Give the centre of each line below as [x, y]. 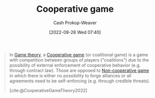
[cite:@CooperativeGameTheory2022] [48, 90]
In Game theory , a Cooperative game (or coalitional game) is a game [79, 55]
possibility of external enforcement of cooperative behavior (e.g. [75, 65]
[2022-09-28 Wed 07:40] [75, 32]
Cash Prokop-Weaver [75, 23]
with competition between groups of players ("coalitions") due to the [79, 60]
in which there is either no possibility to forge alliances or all [70, 75]
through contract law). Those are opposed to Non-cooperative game [79, 70]
